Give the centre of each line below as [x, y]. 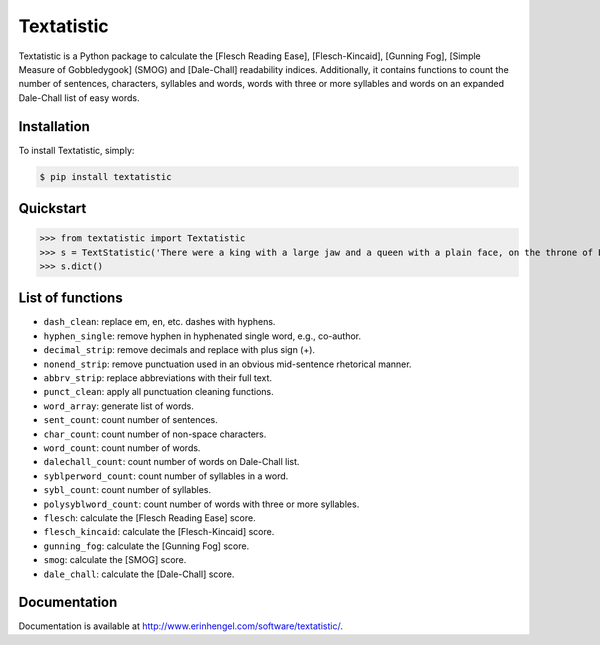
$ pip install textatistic [105, 176]
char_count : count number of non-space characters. [155, 434]
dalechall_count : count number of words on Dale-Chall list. [171, 462]
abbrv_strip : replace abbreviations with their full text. [158, 378]
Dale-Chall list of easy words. [79, 97]
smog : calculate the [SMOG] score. [115, 560]
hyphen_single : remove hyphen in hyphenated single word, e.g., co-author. [202, 336]
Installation [54, 126]
